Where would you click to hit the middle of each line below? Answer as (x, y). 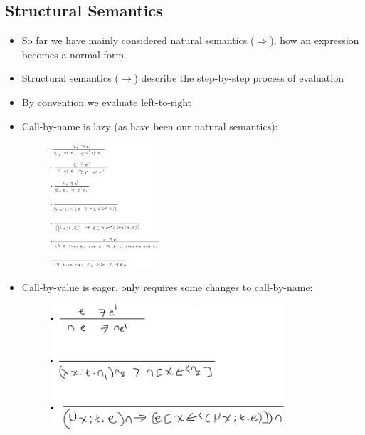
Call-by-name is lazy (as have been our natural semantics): (150, 126)
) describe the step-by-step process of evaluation (239, 78)
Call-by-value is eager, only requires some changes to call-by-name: (167, 287)
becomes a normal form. (74, 54)
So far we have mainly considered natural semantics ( (138, 40)
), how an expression (314, 40)
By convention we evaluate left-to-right (107, 101)
